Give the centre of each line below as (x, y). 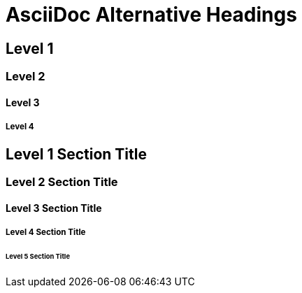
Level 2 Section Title (62, 181)
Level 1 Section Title (76, 154)
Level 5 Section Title (38, 256)
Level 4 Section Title (46, 232)
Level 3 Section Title (54, 208)
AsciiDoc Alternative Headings (151, 15)
